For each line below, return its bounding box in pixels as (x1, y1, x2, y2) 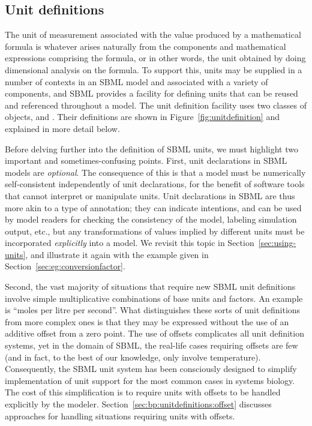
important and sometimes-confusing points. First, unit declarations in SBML (5, 154, 287, 167)
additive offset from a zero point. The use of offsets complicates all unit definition (5, 327, 304, 340)
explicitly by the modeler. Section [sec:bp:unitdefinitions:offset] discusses (5, 398, 272, 410)
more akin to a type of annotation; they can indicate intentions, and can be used (5, 201, 302, 214)
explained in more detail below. (5, 122, 120, 134)
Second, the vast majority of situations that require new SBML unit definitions (5, 280, 296, 293)
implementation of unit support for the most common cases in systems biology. (5, 374, 295, 386)
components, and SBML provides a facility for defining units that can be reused (5, 87, 298, 100)
